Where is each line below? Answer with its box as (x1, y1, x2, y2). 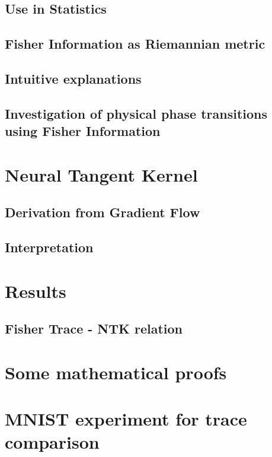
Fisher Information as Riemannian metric (5, 34, 265, 53)
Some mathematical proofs (5, 360, 227, 384)
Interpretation (5, 238, 94, 256)
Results (5, 278, 66, 303)
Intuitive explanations (5, 69, 142, 87)
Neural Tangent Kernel (5, 162, 198, 186)
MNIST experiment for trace (5, 407, 247, 431)
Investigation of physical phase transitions (5, 104, 268, 122)
